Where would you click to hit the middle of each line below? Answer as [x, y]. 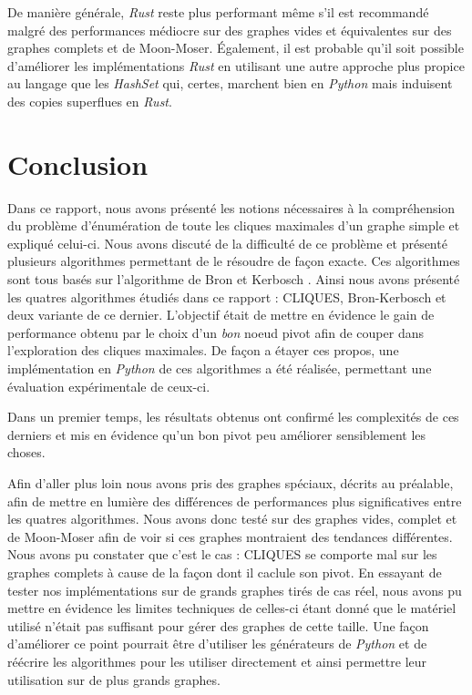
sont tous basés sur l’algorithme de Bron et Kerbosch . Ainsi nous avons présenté [234, 279]
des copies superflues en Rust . [90, 101]
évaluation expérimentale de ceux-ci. [109, 386]
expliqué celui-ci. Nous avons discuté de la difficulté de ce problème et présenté [227, 243]
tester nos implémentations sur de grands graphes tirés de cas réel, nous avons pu [235, 590]
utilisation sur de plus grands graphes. [114, 679]
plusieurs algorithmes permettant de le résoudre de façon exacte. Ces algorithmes [234, 261]
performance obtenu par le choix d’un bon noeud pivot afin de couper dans [215, 332]
